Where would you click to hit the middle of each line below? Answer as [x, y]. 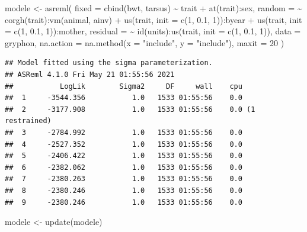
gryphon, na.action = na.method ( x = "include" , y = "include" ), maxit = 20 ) [145, 42]
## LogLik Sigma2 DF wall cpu [124, 86]
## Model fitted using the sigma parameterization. [109, 63]
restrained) [28, 121]
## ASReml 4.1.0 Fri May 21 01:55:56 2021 [90, 74]
